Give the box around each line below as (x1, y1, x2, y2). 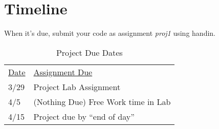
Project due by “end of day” (33, 110, 135, 122)
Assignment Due (33, 66, 93, 78)
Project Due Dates (56, 46, 123, 58)
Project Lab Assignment (33, 80, 121, 93)
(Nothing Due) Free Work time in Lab (33, 95, 171, 107)
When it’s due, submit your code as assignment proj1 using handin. (4, 28, 215, 38)
